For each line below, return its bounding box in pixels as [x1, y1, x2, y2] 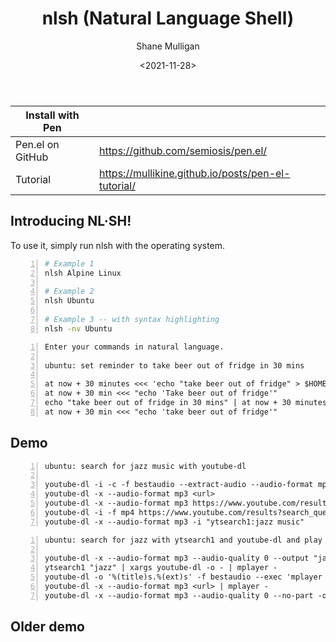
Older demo [10, 618, 85, 636]
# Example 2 [44, 287, 95, 297]
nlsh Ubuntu [44, 296, 95, 306]
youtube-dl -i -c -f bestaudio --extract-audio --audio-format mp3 [44, 480, 332, 490]
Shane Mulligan [136, 40, 200, 52]
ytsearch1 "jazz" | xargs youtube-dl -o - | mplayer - [44, 563, 278, 573]
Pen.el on [15, 137, 60, 151]
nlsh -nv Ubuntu [44, 323, 113, 334]
